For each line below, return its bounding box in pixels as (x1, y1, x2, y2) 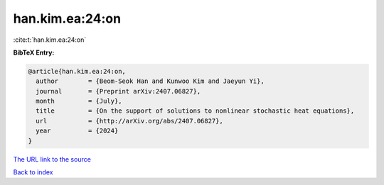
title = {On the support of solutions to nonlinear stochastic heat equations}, (36, 107, 355, 115)
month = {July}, (36, 97, 122, 106)
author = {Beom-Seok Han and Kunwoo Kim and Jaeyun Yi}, (36, 77, 265, 85)
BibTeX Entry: (13, 48, 55, 57)
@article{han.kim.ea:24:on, (28, 67, 126, 75)
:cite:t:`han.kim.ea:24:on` (13, 35, 87, 44)
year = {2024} (36, 127, 119, 135)
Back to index (13, 168, 53, 176)
